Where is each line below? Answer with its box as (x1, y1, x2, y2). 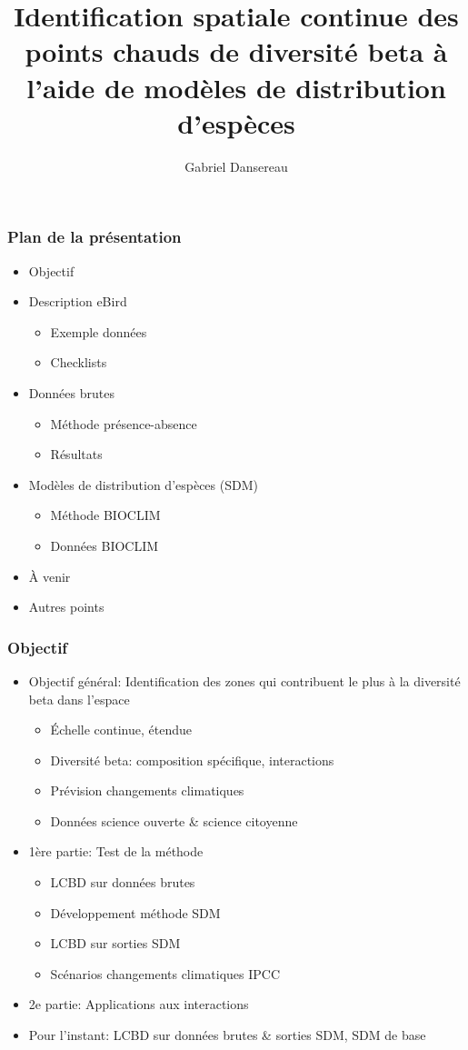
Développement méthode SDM (50, 903, 221, 922)
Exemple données (50, 322, 147, 341)
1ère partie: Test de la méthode (28, 842, 204, 861)
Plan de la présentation (7, 225, 182, 248)
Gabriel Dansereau (184, 156, 288, 175)
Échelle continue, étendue (50, 720, 192, 739)
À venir (28, 566, 71, 585)
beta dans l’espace (28, 689, 130, 708)
